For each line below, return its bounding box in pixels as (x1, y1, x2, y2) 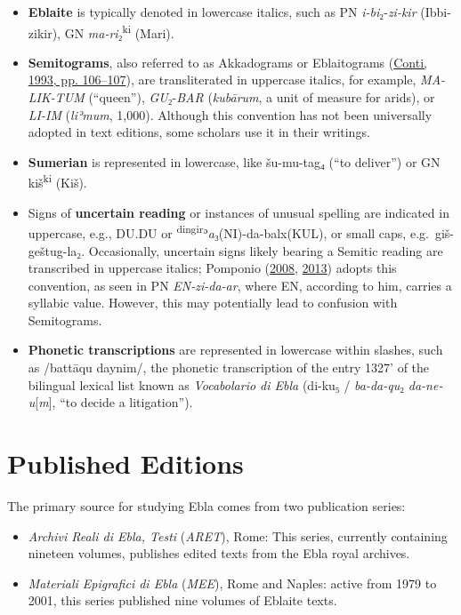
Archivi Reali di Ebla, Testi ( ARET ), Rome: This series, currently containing (28, 526, 448, 545)
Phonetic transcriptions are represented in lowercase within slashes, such (28, 340, 443, 359)
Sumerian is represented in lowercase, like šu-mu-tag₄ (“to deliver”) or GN (28, 152, 441, 171)
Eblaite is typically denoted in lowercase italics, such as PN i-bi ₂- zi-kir (28, 3, 417, 20)
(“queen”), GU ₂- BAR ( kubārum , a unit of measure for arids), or (88, 88, 435, 107)
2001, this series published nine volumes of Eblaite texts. (28, 591, 337, 610)
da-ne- (408, 375, 443, 394)
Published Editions (7, 445, 244, 482)
